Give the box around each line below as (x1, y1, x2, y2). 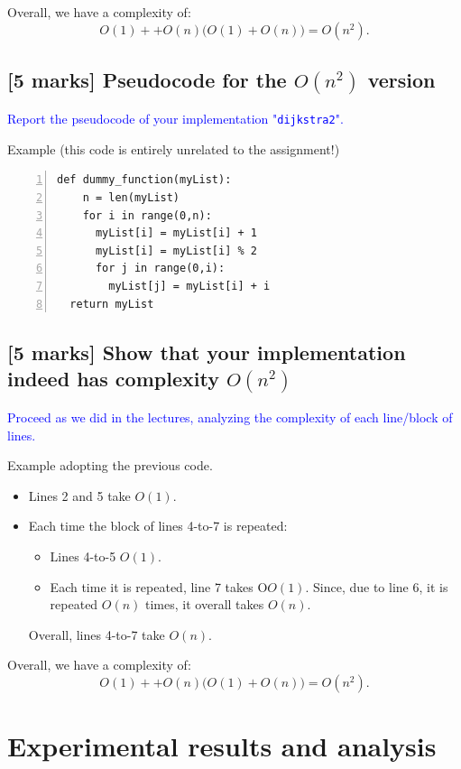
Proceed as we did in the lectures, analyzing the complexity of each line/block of (7, 408, 453, 427)
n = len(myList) (82, 191, 180, 204)
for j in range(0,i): (95, 262, 226, 275)
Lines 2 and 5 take (28, 486, 131, 505)
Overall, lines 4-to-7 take (28, 625, 165, 644)
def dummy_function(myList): (57, 173, 232, 187)
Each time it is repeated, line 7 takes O (50, 577, 268, 596)
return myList (69, 297, 154, 310)
